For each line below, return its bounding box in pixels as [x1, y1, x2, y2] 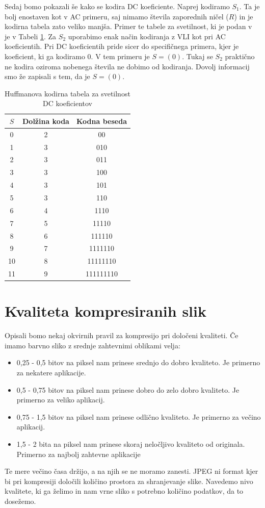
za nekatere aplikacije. [16, 367, 86, 378]
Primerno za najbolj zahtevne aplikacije [16, 448, 141, 459]
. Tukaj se [182, 50, 213, 61]
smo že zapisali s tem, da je [5, 71, 90, 82]
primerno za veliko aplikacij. [16, 394, 105, 405]
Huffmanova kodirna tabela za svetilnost [5, 88, 130, 98]
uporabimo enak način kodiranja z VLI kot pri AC [68, 31, 226, 41]
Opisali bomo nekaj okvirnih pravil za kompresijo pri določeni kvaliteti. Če [5, 330, 238, 341]
